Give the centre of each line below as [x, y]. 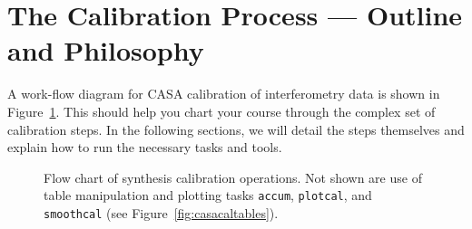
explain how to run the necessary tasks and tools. [145, 147]
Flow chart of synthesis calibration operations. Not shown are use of [233, 177]
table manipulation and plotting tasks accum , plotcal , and [208, 195]
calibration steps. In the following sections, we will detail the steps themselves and [236, 129]
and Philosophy [106, 50]
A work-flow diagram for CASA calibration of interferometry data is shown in [224, 94]
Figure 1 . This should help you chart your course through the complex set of [221, 111]
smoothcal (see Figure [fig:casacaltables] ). [161, 212]
